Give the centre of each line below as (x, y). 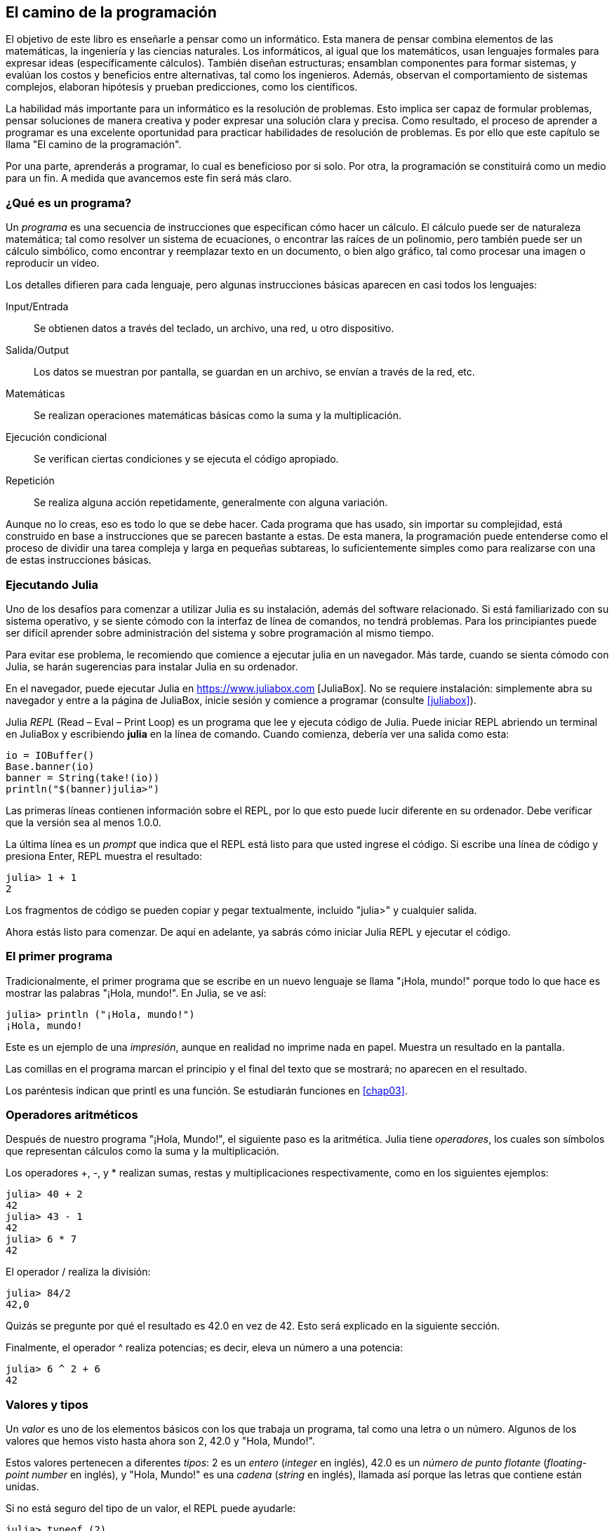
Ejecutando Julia (52, 584)
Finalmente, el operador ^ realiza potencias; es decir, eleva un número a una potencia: (205, 1348)
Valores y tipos (47, 1404)
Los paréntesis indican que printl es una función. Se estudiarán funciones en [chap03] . (207, 1090)
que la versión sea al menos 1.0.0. (84, 822)
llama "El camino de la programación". (94, 145)
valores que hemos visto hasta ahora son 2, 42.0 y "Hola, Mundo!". (160, 1441)
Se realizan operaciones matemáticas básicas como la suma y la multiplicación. (218, 416)
